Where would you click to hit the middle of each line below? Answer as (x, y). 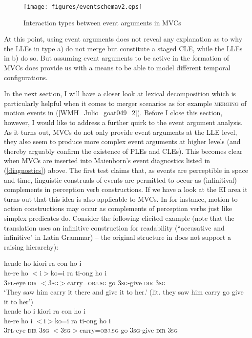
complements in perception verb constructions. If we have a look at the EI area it (126, 189)
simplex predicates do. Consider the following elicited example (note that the (119, 218)
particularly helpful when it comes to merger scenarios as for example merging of (125, 103)
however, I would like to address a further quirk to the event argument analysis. (123, 122)
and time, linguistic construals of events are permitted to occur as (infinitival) (120, 180)
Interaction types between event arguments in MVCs (102, 22)
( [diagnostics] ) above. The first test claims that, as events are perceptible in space (126, 170)
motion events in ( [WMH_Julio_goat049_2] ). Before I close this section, (113, 113)
